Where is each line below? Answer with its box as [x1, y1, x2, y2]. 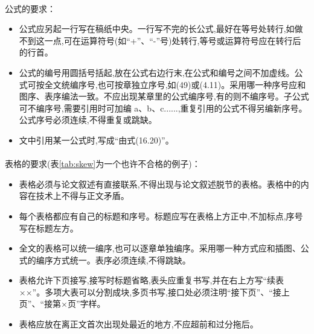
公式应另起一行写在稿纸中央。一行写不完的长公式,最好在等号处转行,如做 [19, 22, 303, 35]
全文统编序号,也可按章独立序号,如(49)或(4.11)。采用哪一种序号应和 [44, 78, 306, 90]
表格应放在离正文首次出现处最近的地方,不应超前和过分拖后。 [19, 318, 258, 330]
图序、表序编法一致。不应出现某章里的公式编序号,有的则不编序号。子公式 [19, 90, 309, 102]
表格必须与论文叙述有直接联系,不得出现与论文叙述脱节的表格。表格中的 [19, 177, 301, 190]
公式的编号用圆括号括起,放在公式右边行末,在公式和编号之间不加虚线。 [19, 66, 295, 78]
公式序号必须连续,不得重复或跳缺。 [19, 113, 157, 126]
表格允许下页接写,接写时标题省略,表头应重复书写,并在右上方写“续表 [19, 274, 284, 286]
